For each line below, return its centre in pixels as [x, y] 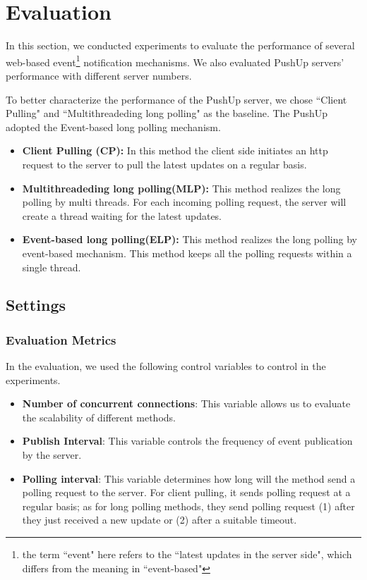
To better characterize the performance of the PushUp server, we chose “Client [176, 99]
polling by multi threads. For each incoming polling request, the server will [184, 202]
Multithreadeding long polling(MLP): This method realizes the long [181, 188]
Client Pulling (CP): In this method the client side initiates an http [175, 150]
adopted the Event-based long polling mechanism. [113, 127]
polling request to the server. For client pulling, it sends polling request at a [186, 492]
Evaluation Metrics [61, 339]
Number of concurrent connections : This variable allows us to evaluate [186, 403]
